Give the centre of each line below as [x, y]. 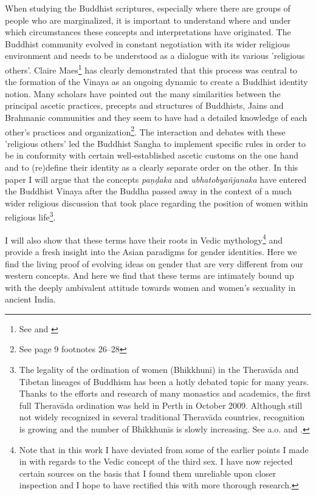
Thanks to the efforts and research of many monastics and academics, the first [165, 393]
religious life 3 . [30, 216]
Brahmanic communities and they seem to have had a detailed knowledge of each [156, 117]
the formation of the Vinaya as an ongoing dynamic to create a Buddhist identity [156, 82]
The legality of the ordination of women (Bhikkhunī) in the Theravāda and [159, 370]
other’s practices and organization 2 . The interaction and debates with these [145, 131]
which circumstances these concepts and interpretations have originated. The [148, 32]
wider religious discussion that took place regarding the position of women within [156, 203]
